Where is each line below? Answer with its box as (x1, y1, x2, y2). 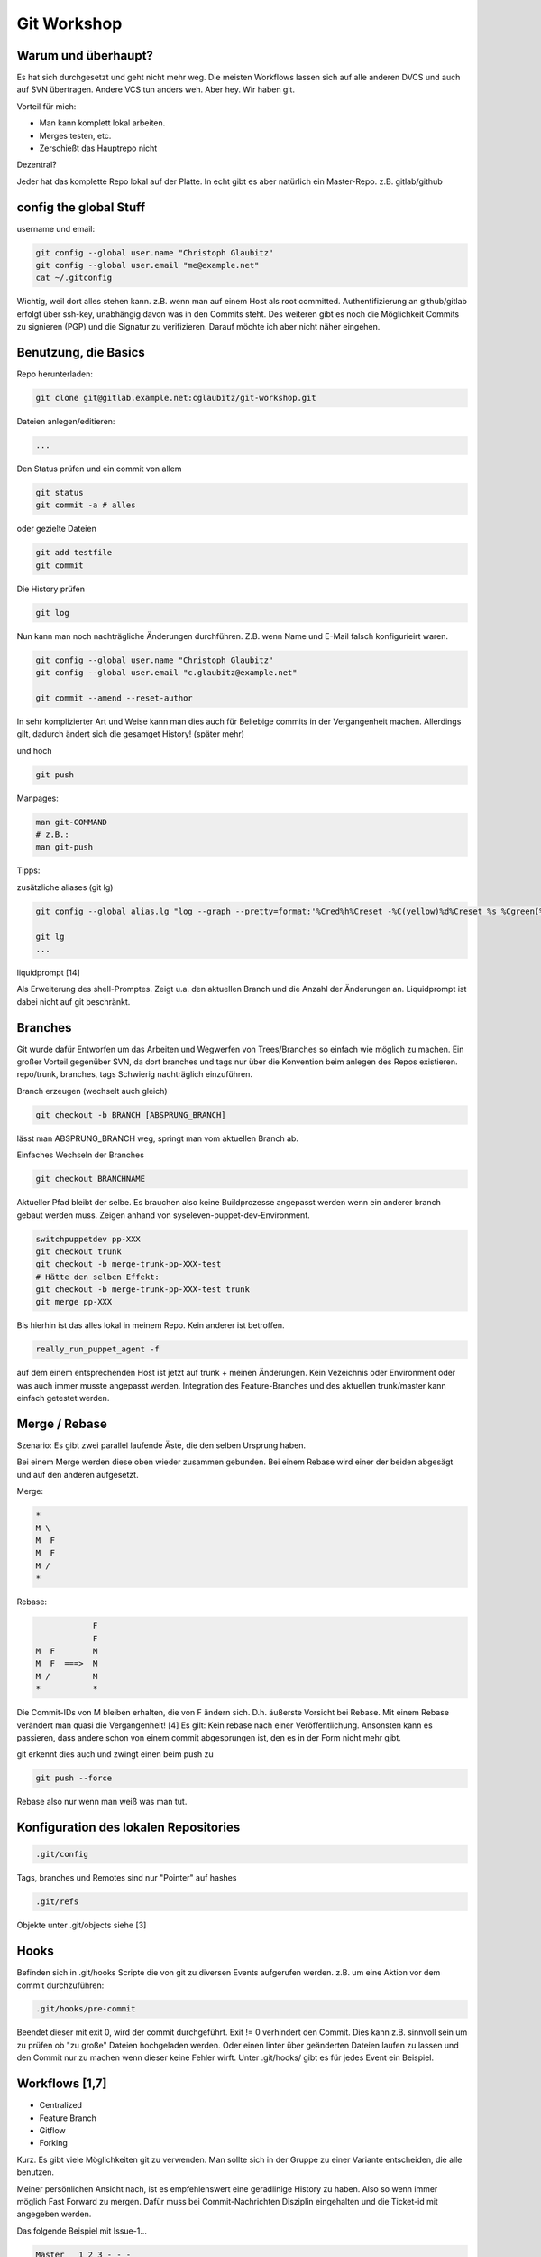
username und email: (16, 223, 95, 234)
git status (35, 488, 84, 498)
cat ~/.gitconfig (35, 273, 113, 283)
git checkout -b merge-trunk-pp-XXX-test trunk (35, 1285, 250, 1295)
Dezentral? (16, 159, 58, 171)
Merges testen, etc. (39, 130, 112, 141)
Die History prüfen (16, 583, 86, 594)
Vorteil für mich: (16, 100, 77, 112)
